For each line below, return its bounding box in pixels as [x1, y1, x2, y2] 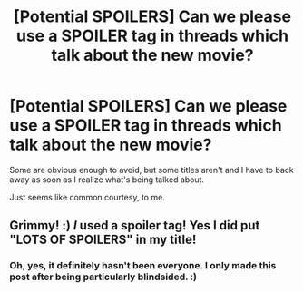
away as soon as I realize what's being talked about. [9, 174, 205, 185]
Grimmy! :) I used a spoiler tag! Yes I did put [9, 218, 260, 233]
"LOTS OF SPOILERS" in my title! [9, 232, 197, 248]
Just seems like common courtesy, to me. [9, 191, 165, 202]
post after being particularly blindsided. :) [9, 270, 198, 283]
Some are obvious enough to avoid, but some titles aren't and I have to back [9, 164, 294, 175]
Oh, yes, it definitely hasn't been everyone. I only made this [9, 259, 277, 272]
